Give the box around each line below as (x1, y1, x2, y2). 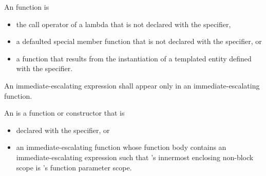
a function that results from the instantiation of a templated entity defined (16, 53, 252, 63)
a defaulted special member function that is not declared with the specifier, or (16, 36, 262, 47)
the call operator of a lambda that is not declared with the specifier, (16, 18, 231, 29)
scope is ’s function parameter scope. (16, 162, 132, 172)
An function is (4, 2, 49, 12)
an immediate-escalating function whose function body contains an (16, 142, 226, 152)
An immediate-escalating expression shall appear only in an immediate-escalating (4, 80, 260, 91)
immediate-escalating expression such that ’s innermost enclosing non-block (16, 151, 254, 162)
